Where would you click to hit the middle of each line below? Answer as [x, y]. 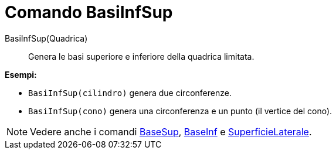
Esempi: [21, 74]
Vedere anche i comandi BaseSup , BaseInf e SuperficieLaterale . [171, 131]
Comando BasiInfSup [89, 12]
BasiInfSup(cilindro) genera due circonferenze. [130, 93]
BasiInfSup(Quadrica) [46, 38]
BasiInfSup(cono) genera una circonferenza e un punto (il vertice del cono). [180, 111]
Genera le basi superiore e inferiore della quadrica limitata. [141, 56]
